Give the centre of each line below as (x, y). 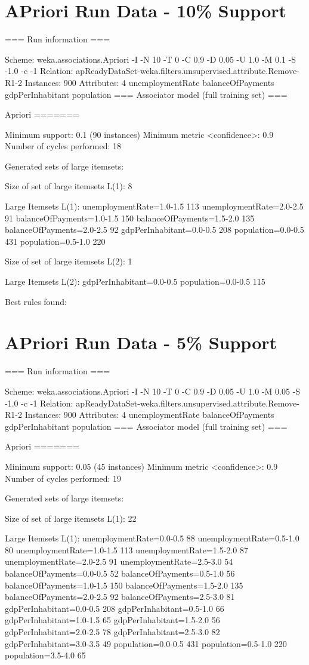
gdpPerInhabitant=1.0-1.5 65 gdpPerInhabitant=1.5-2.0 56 (112, 620)
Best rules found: (36, 301)
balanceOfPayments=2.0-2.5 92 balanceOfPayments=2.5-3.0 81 (120, 597)
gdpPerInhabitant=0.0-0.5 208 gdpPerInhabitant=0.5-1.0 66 (115, 608)
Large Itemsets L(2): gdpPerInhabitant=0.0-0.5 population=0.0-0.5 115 (135, 281)
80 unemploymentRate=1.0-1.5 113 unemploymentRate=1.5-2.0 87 (126, 549)
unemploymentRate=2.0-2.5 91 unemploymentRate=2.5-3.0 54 (119, 561)
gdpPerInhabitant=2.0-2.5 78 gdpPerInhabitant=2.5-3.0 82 (112, 632)
